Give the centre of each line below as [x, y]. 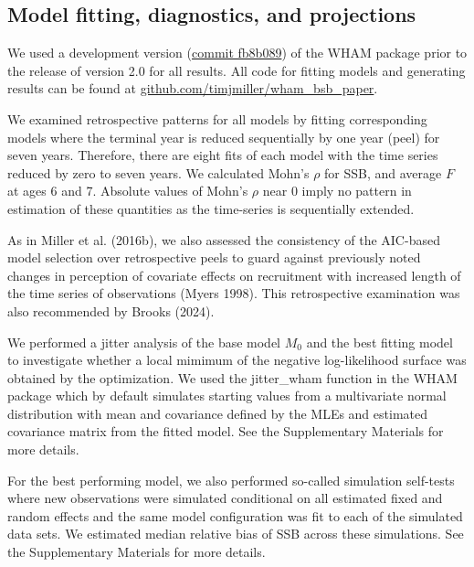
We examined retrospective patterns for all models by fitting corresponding [217, 118]
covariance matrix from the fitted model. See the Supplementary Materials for [226, 431]
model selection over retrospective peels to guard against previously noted [214, 257]
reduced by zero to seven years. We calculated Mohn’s [158, 172]
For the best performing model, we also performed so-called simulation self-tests [231, 480]
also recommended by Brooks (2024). [111, 310]
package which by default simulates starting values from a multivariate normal [227, 396]
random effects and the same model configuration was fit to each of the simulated [235, 515]
